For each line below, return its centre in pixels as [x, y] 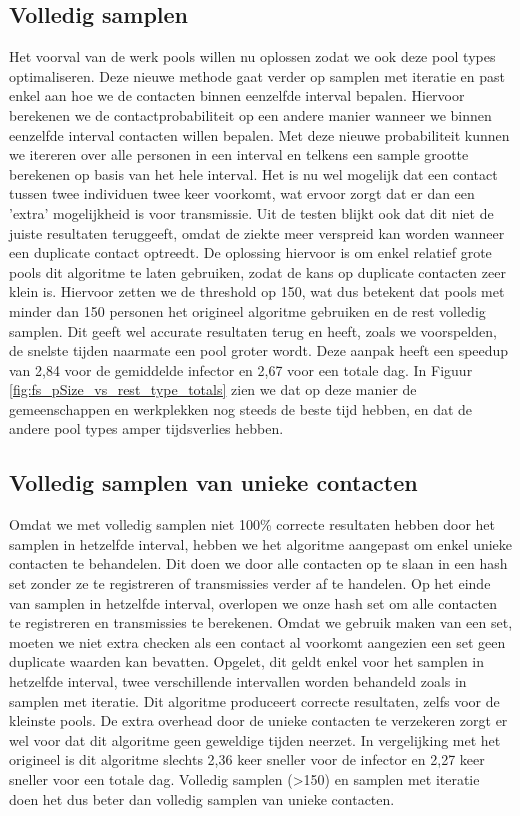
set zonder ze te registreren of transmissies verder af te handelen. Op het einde [250, 583]
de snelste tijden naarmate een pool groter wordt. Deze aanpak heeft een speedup [259, 350]
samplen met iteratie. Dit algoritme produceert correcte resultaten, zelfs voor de [254, 700]
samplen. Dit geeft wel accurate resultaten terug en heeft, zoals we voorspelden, [253, 330]
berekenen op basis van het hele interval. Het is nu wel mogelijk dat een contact [253, 173]
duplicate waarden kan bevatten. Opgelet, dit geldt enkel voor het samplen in [247, 661]
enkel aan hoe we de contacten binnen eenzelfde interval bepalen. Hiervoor [237, 95]
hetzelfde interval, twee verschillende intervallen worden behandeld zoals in [238, 681]
